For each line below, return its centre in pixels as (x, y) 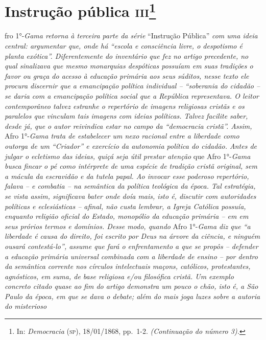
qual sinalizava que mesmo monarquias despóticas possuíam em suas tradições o (129, 66)
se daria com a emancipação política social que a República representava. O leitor (132, 96)
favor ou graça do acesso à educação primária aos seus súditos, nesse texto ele (127, 75)
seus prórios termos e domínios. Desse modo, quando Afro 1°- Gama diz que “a (128, 226)
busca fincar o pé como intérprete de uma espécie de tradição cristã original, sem (131, 166)
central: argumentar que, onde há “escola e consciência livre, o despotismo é (124, 46)
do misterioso (26, 306)
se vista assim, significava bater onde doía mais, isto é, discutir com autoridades (130, 196)
